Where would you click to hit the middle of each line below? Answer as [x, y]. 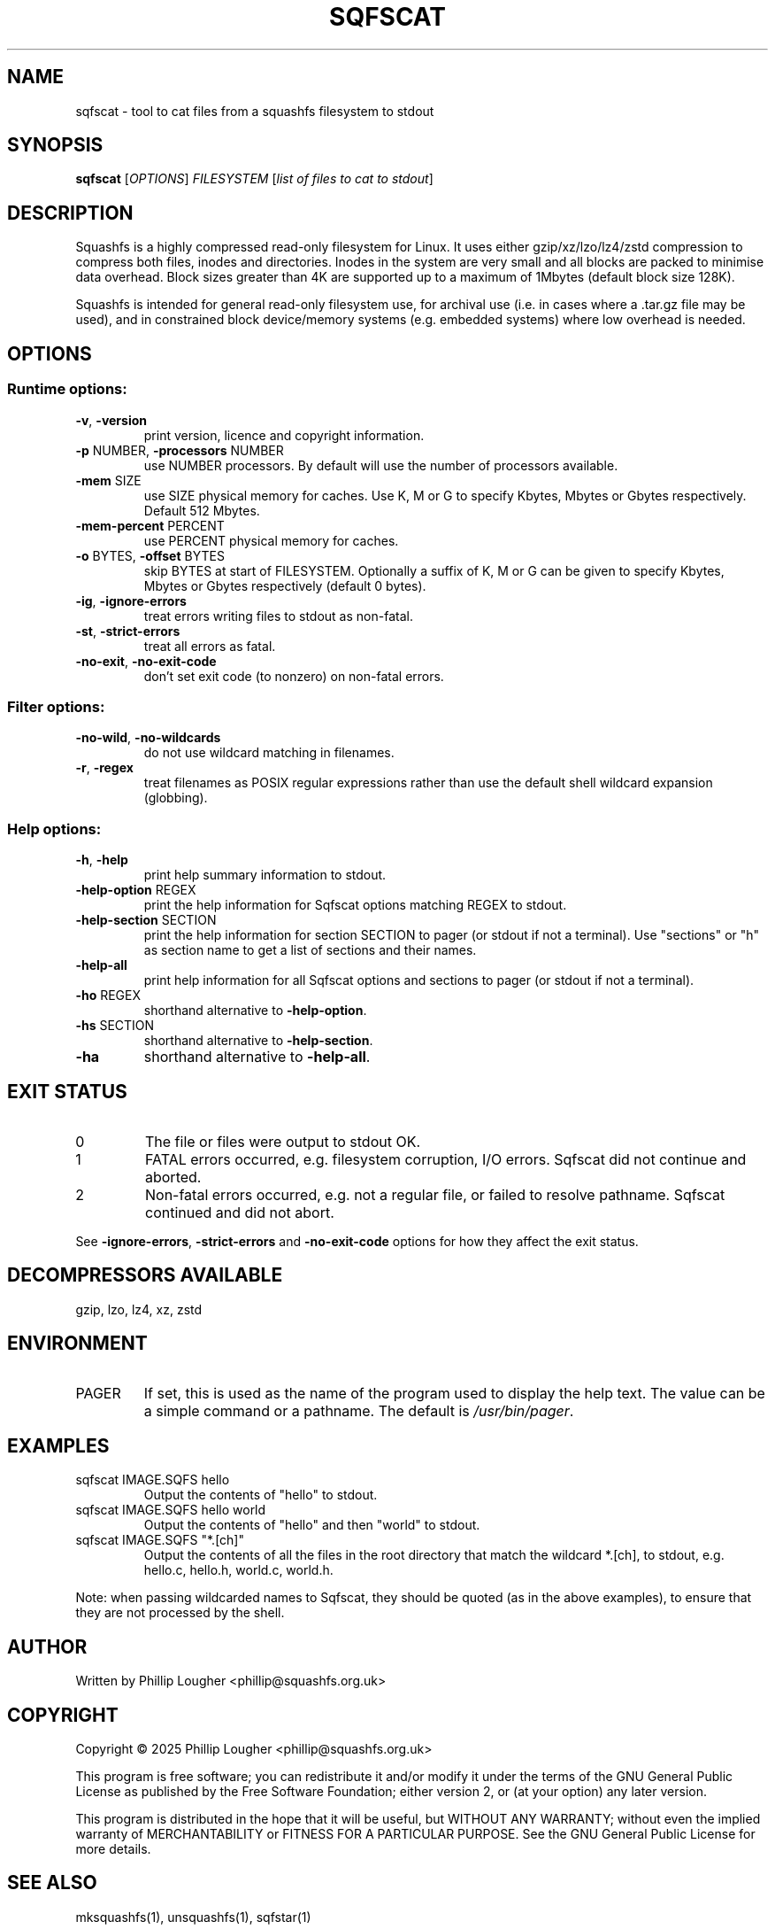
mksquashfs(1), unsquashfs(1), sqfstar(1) [193, 1917]
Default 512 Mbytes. [202, 510]
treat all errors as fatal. [210, 646]
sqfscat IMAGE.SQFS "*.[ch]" [160, 1540]
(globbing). [176, 798]
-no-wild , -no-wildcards [148, 738]
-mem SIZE [108, 480]
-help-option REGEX [136, 890]
